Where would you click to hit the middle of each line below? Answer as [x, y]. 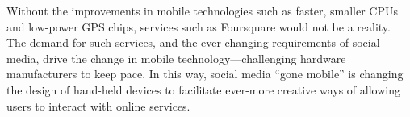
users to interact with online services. [98, 105]
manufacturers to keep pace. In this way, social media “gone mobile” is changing [205, 74]
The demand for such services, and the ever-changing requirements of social [193, 42]
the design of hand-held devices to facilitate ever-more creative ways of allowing [203, 89]
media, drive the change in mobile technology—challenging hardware [176, 58]
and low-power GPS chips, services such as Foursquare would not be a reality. [199, 26]
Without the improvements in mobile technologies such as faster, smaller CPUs [202, 10]
